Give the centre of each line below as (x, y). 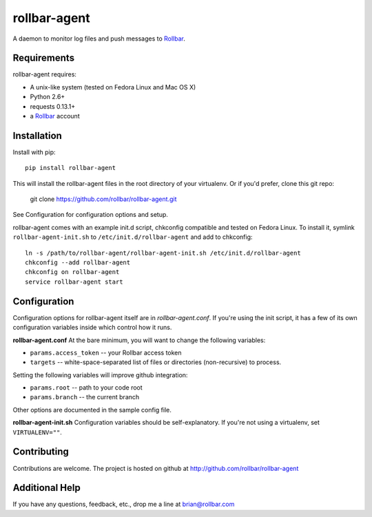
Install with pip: (34, 152)
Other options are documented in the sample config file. (92, 410)
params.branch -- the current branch (85, 397)
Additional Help (46, 488)
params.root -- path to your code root (86, 388)
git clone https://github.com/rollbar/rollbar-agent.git (103, 199)
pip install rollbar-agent (71, 168)
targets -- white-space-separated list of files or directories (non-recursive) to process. (156, 362)
